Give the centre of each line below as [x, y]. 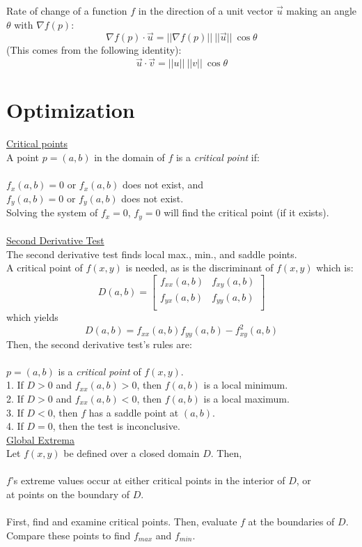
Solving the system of [52, 212]
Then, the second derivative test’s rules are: [99, 344]
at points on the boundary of [68, 494]
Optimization [71, 110]
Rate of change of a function [67, 10]
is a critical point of [100, 371]
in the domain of [129, 157]
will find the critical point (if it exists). [246, 212]
